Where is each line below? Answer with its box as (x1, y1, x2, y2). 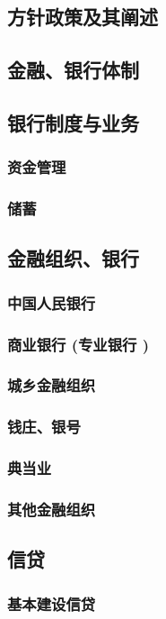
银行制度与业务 (7, 108, 139, 136)
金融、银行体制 (7, 56, 139, 84)
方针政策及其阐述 (7, 3, 158, 31)
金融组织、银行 (7, 244, 139, 272)
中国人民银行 (7, 291, 96, 314)
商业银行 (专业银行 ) (7, 332, 150, 355)
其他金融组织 (7, 497, 96, 520)
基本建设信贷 (7, 592, 96, 614)
